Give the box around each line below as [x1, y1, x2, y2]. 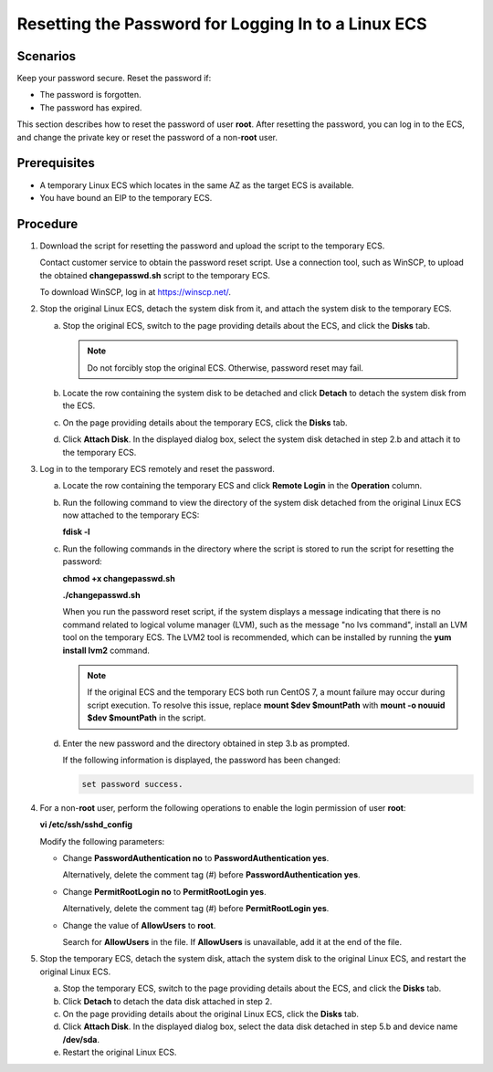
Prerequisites [16, 155, 95, 171]
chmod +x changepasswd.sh [62, 573, 175, 583]
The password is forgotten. [39, 89, 142, 100]
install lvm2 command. [62, 645, 151, 656]
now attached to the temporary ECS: [62, 510, 200, 520]
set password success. [81, 779, 184, 789]
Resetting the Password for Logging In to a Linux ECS [16, 14, 427, 34]
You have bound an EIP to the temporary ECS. [39, 192, 213, 203]
